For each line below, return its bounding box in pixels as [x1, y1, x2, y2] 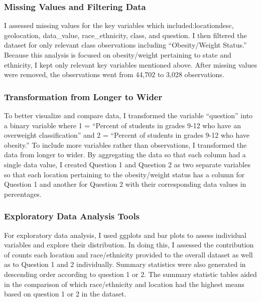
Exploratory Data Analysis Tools [4, 210, 140, 222]
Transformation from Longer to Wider [4, 90, 163, 103]
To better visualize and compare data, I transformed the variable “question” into [4, 110, 253, 120]
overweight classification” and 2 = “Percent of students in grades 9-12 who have [4, 130, 250, 140]
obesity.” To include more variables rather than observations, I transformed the [4, 139, 247, 150]
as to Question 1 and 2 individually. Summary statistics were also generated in [4, 259, 246, 269]
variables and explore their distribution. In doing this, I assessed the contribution [4, 239, 254, 250]
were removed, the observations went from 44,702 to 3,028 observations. [4, 69, 224, 80]
